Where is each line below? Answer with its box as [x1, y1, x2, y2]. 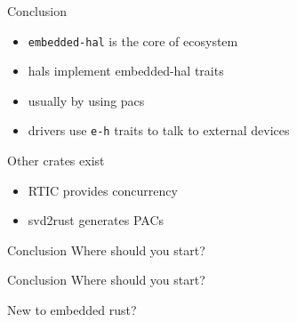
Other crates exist [7, 151, 105, 170]
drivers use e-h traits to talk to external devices [28, 121, 290, 140]
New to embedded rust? [7, 301, 137, 319]
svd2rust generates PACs [28, 211, 165, 229]
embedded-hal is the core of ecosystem [28, 31, 238, 50]
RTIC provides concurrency [28, 181, 178, 199]
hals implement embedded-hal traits [28, 61, 224, 80]
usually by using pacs [28, 91, 145, 109]
